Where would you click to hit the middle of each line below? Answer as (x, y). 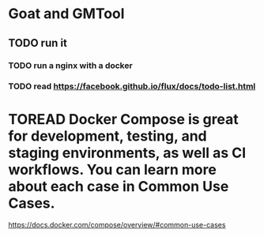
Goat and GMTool (66, 14)
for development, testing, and (107, 136)
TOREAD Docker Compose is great (123, 119)
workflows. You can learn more (113, 169)
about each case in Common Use (119, 186)
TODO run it (38, 43)
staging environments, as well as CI (127, 153)
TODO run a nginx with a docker (70, 66)
